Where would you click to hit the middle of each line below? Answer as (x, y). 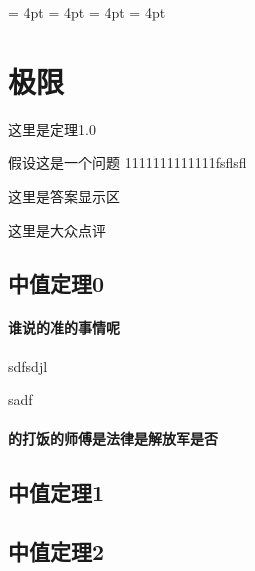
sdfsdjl (28, 365)
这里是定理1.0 (52, 128)
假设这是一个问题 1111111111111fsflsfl (127, 162)
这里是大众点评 (57, 229)
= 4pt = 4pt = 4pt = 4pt (87, 12)
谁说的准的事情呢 (64, 327)
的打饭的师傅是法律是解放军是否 (113, 438)
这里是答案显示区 (64, 195)
